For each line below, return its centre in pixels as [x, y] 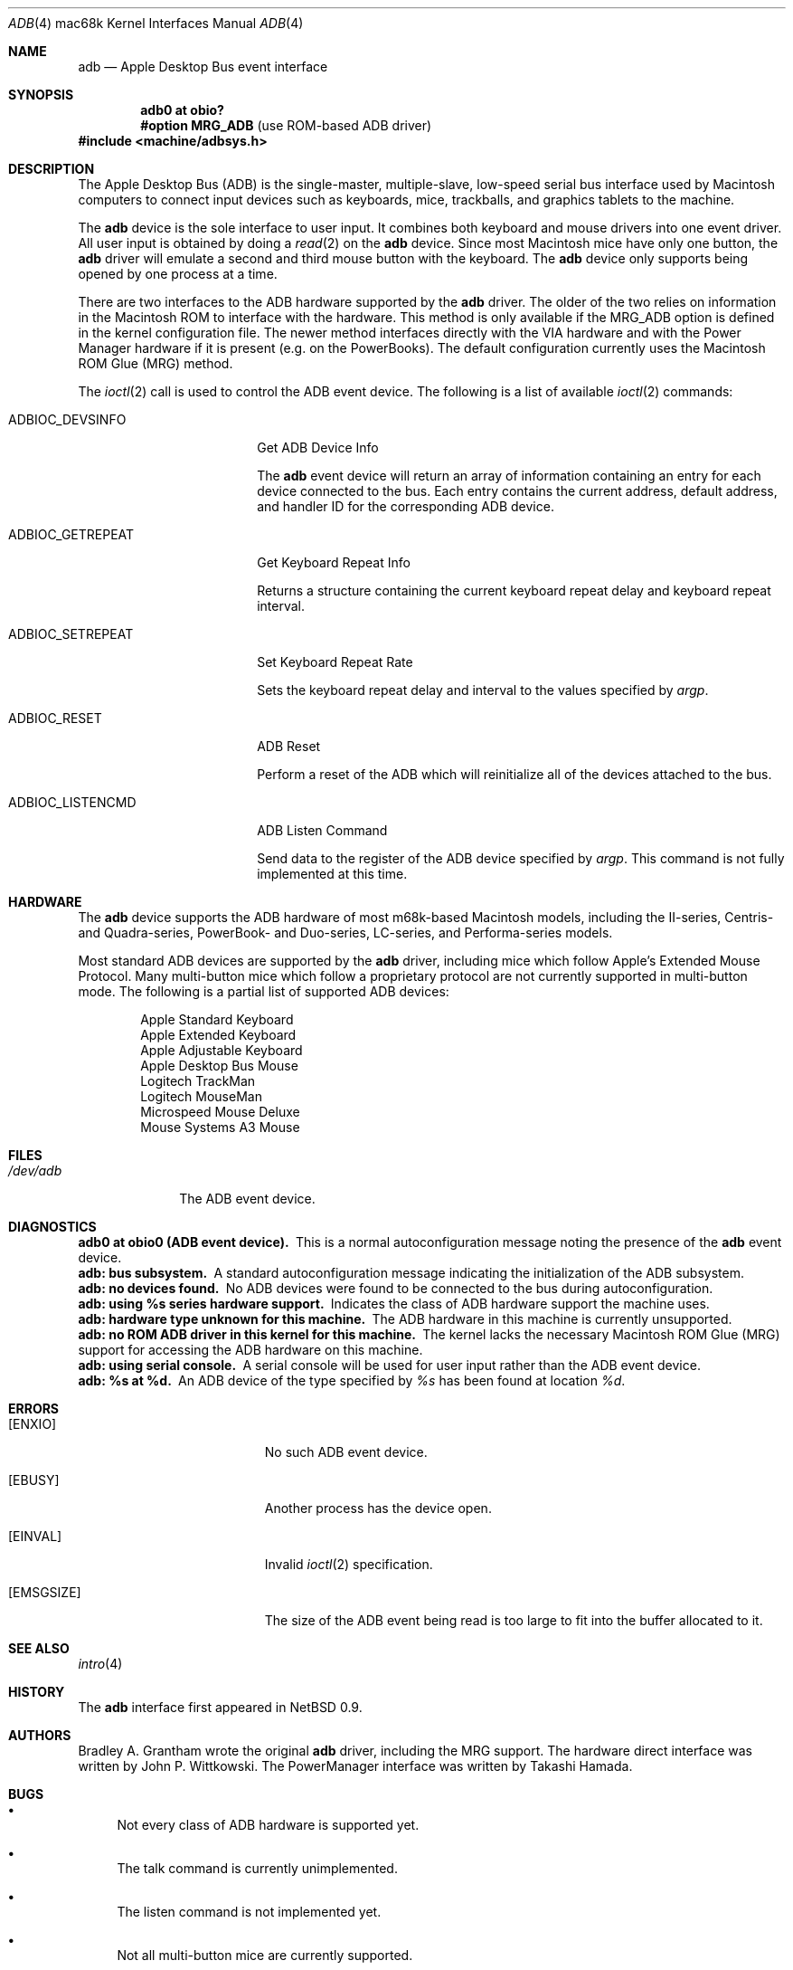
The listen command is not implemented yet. [249, 1912]
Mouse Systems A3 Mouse [220, 1127]
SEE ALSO [39, 1648]
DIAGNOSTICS [52, 1227]
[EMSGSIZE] [45, 1592]
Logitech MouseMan [201, 1096]
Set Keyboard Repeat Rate [335, 662]
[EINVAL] [35, 1536]
